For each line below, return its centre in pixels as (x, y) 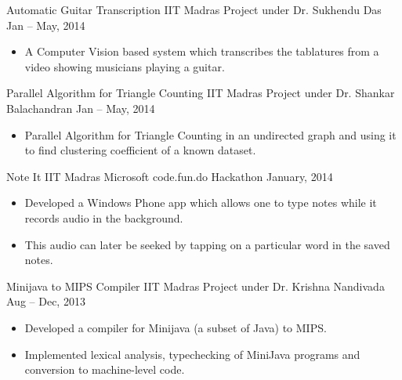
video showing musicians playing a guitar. (125, 66)
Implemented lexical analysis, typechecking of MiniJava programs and (192, 354)
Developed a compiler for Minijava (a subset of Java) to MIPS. (176, 327)
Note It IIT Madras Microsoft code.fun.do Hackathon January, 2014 (170, 176)
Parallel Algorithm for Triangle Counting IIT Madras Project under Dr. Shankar (201, 93)
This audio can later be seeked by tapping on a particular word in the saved (207, 244)
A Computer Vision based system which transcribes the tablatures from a (202, 51)
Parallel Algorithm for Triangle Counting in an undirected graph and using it (210, 134)
